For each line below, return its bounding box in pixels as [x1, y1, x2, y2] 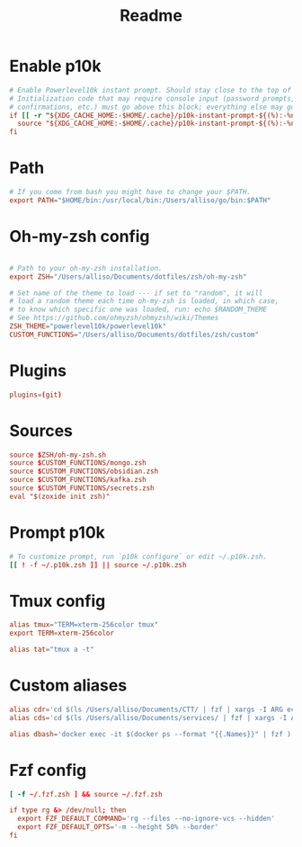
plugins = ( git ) [9, 390, 63, 399]
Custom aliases [9, 675, 128, 696]
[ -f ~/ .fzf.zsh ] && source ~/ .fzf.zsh [9, 789, 164, 798]
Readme [120, 5, 182, 26]
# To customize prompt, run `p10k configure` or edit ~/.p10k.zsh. [9, 552, 268, 561]
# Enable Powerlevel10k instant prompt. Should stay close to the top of [9, 85, 292, 94]
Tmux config [9, 591, 106, 611]
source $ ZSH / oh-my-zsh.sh [9, 450, 106, 459]
